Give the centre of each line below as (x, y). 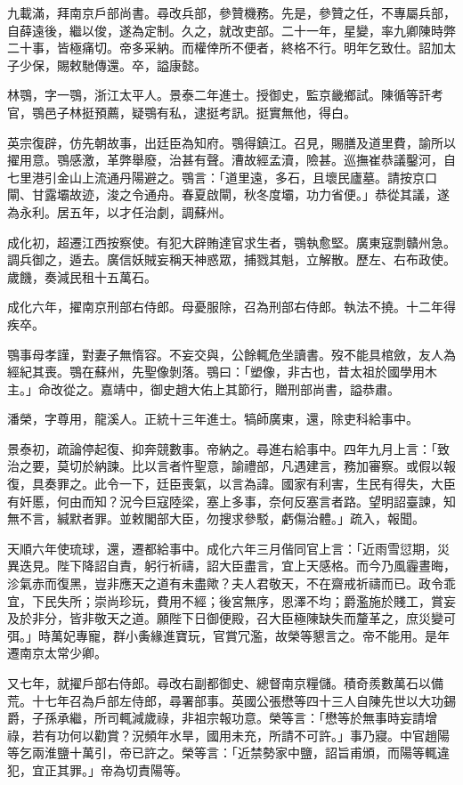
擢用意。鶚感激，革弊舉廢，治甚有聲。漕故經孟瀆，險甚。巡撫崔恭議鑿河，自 (231, 160)
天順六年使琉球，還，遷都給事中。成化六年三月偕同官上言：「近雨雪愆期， (222, 548)
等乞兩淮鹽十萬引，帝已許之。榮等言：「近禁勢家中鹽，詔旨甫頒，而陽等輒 (222, 753)
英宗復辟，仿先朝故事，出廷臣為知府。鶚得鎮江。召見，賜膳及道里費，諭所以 (231, 142)
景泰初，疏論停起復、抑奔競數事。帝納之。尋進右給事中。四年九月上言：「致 (228, 448)
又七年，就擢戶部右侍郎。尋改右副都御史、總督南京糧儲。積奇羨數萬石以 (219, 683)
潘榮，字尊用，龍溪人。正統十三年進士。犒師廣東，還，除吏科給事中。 (213, 419)
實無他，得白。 (312, 112)
